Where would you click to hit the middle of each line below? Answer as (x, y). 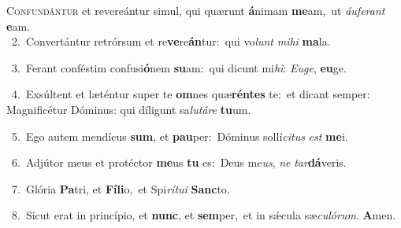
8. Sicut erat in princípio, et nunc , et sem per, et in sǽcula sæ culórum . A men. (204, 215)
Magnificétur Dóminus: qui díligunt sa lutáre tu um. (129, 109)
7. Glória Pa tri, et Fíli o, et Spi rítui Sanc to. (121, 188)
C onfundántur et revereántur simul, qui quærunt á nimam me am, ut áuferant (196, 10)
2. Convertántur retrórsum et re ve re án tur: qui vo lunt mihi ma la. (171, 41)
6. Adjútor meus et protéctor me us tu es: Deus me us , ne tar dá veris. (179, 162)
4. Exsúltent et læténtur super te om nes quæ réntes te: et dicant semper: (191, 94)
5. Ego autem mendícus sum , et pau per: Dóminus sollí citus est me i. (180, 136)
